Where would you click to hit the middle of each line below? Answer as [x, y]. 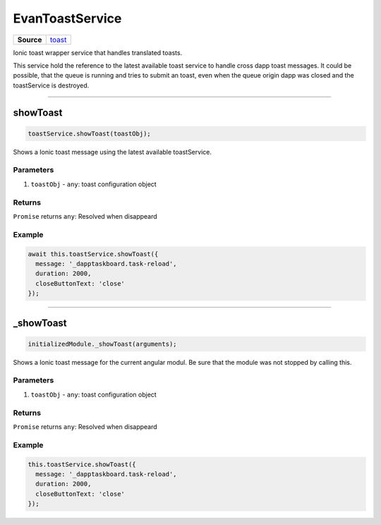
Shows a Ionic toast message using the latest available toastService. [112, 152]
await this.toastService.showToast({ [93, 254]
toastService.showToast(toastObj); [89, 133]
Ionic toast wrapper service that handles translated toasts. [98, 52]
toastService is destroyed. [51, 85]
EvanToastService [67, 18]
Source [30, 40]
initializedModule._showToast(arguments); [102, 344]
